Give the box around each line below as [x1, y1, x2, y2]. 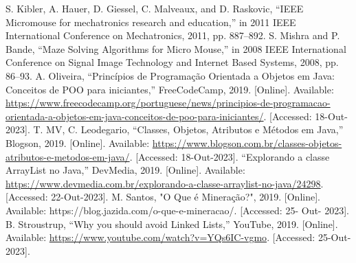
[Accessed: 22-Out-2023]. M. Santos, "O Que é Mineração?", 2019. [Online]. [5, 190, 320, 204]
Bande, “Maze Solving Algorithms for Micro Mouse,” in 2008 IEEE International [5, 41, 346, 56]
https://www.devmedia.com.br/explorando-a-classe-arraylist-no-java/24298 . [5, 176, 324, 190]
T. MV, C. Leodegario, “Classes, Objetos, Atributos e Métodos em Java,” [33, 122, 344, 137]
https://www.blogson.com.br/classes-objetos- [152, 135, 342, 150]
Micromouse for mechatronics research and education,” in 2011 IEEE [5, 14, 296, 29]
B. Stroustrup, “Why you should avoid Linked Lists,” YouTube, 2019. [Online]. [5, 216, 338, 231]
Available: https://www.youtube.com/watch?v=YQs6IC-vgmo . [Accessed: [5, 230, 315, 244]
